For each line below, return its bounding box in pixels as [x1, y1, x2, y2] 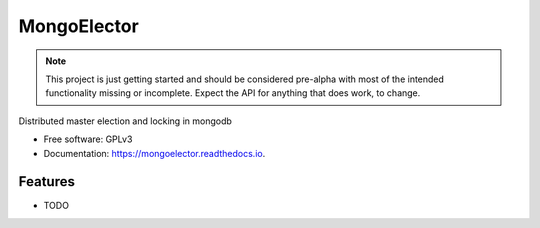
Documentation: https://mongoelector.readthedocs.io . [43, 147, 266, 159]
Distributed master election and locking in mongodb [18, 115, 232, 127]
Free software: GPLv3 [43, 133, 133, 145]
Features [18, 173, 75, 190]
